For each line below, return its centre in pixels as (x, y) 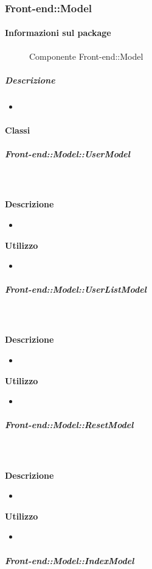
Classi (18, 130)
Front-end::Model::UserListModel (76, 289)
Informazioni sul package (58, 33)
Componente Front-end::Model (86, 56)
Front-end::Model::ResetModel (69, 425)
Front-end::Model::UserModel (67, 154)
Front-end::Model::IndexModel (70, 560)
